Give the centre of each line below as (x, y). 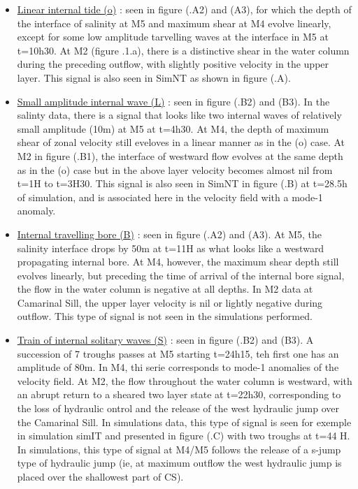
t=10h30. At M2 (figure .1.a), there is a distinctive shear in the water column (183, 50)
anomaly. (36, 211)
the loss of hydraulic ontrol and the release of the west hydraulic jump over (178, 408)
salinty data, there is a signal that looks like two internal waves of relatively (179, 115)
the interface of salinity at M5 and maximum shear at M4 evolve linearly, (174, 23)
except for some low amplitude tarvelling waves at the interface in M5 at (173, 37)
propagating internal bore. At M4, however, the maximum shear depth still (178, 262)
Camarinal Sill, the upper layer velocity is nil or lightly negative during (170, 302)
